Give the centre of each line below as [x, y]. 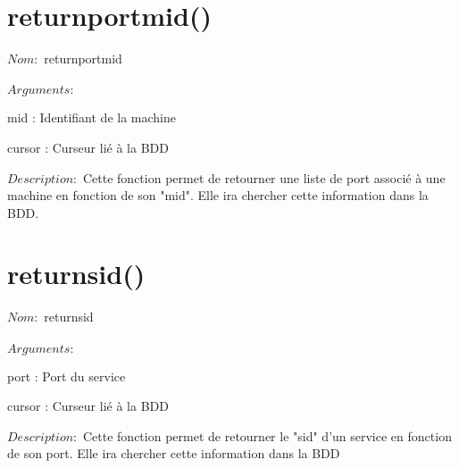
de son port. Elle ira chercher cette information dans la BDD [174, 453]
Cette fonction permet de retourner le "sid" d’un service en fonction [267, 435]
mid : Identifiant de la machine [92, 117]
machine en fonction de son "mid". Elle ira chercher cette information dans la [218, 195]
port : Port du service [67, 376]
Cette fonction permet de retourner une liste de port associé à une [264, 177]
